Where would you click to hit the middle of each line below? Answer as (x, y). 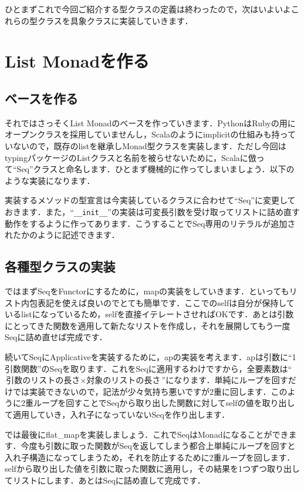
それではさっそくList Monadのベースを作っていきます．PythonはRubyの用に (150, 122)
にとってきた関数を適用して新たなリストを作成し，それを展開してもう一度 (148, 325)
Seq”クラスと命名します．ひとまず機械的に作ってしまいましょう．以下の (156, 169)
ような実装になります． (50, 180)
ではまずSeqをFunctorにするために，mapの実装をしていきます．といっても (147, 291)
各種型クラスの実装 (60, 266)
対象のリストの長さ (124, 381)
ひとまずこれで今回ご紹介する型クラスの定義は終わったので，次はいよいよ (148, 9)
